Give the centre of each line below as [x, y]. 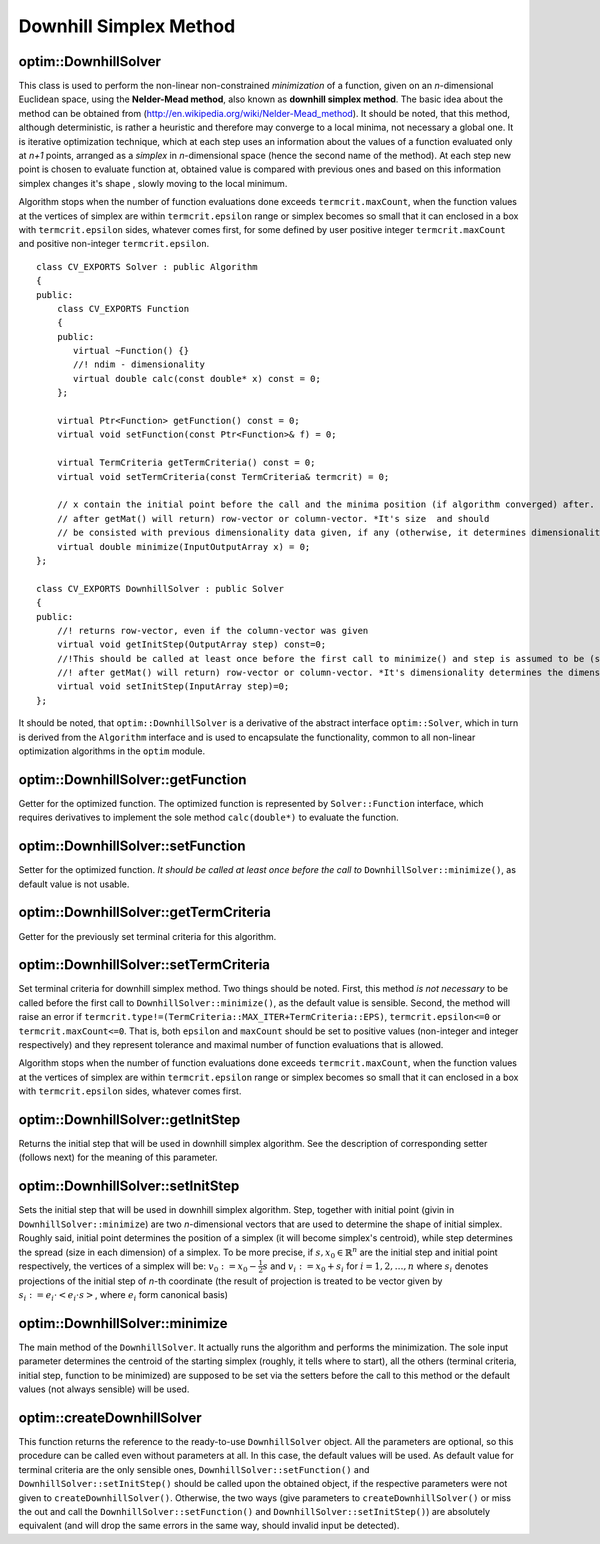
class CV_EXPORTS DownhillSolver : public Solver [160, 588]
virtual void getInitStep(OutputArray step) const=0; [191, 644]
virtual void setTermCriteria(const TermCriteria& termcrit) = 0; [223, 476]
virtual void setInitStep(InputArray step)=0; [173, 686]
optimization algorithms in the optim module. [111, 751]
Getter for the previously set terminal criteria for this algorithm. [147, 936]
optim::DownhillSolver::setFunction [132, 846]
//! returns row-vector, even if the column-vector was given [212, 630]
